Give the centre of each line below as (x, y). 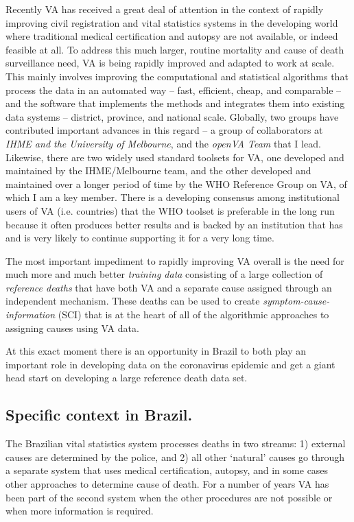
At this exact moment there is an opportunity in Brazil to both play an (156, 351)
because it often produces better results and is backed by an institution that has (174, 224)
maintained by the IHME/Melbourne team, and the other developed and (158, 170)
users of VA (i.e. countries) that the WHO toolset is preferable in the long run (170, 210)
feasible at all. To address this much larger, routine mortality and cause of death (175, 49)
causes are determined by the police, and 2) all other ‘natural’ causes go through (175, 456)
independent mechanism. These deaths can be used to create (133, 301)
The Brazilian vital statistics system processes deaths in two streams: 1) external (176, 443)
